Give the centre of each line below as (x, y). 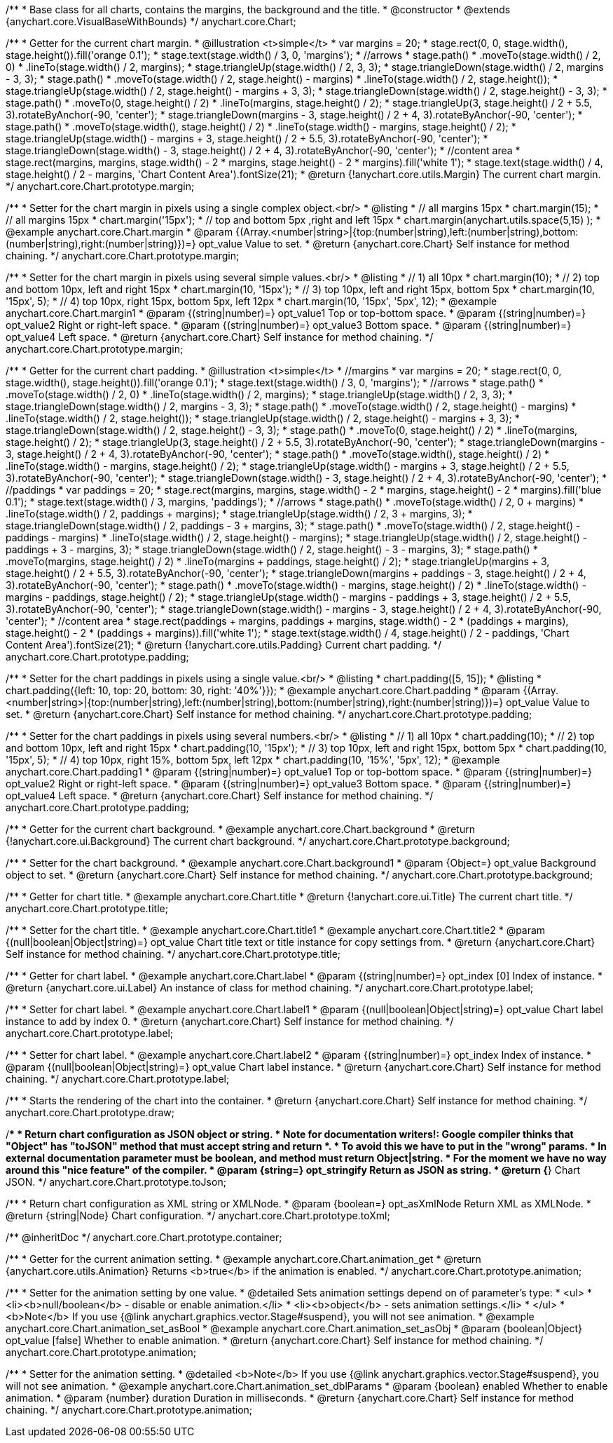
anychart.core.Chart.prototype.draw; (90, 1112)
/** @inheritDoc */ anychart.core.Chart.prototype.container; (144, 1237)
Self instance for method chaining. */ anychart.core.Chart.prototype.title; (173, 954)
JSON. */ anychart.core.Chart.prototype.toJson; (116, 1182)
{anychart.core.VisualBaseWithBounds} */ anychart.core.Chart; (151, 21)
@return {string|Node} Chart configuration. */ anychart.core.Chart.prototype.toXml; (198, 1215)
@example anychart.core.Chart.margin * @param (119, 232)
